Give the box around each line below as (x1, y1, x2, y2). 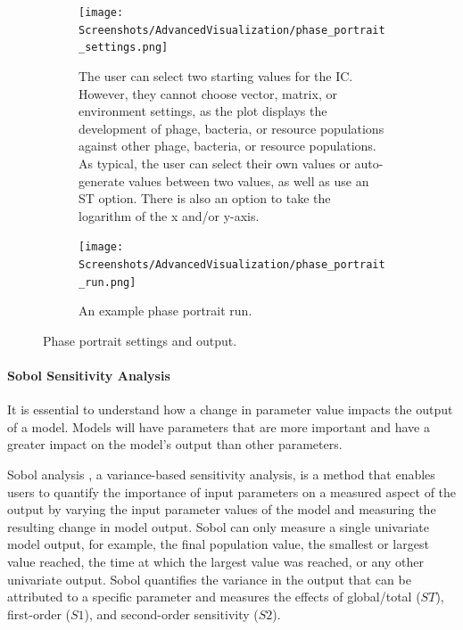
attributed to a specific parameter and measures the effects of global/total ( (7, 587, 421, 606)
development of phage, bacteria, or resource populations (79, 119, 384, 137)
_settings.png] (79, 41, 169, 54)
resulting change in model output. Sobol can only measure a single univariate (7, 517, 429, 536)
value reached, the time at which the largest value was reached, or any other (7, 552, 424, 571)
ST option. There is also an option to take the (79, 189, 331, 208)
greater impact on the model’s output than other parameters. (7, 435, 343, 454)
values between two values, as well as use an (128, 171, 369, 190)
